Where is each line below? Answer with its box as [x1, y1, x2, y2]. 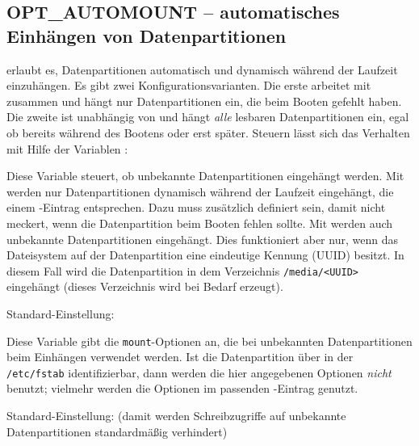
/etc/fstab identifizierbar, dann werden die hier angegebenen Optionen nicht [6, 364, 392, 381]
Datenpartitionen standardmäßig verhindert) [6, 423, 228, 440]
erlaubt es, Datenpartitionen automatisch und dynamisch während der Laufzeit [6, 61, 398, 78]
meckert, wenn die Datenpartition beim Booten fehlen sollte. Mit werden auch [6, 214, 393, 231]
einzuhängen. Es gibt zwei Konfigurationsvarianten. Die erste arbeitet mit [6, 77, 371, 94]
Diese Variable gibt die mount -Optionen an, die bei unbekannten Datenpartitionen [6, 332, 413, 349]
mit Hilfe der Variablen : [6, 140, 128, 157]
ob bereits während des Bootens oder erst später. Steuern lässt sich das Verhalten [6, 124, 410, 141]
